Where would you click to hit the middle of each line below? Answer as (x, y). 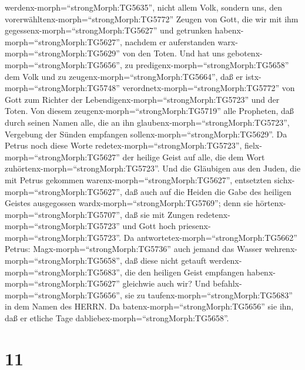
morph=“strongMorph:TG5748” (62, 88)
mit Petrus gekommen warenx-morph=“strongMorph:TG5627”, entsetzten (138, 179)
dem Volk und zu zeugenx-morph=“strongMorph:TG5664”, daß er (124, 76)
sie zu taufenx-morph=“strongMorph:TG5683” (209, 295)
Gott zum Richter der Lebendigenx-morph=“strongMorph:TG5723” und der (142, 99)
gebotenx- (245, 53)
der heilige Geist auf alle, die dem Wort (194, 157)
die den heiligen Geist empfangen (185, 272)
